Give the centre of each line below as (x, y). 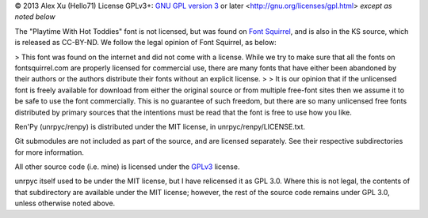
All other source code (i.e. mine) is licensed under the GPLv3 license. (127, 167)
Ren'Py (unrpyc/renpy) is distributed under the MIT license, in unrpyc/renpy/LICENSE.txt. (160, 126)
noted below (35, 17)
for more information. (50, 152)
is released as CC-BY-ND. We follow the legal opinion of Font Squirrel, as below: (145, 43)
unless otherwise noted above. (65, 203)
